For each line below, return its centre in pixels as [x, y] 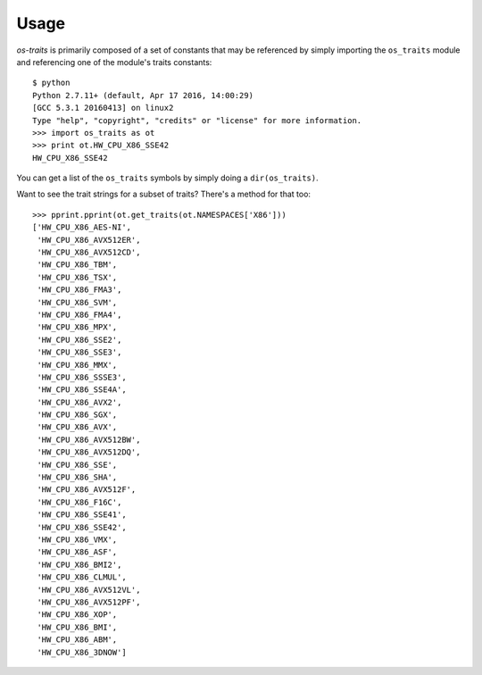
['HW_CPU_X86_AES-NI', [82, 227]
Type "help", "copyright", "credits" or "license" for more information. [197, 120]
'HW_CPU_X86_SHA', [77, 477]
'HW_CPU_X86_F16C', [79, 502]
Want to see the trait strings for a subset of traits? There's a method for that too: [164, 194]
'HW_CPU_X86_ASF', [77, 552]
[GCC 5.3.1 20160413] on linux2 [103, 108]
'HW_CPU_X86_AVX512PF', [89, 602]
